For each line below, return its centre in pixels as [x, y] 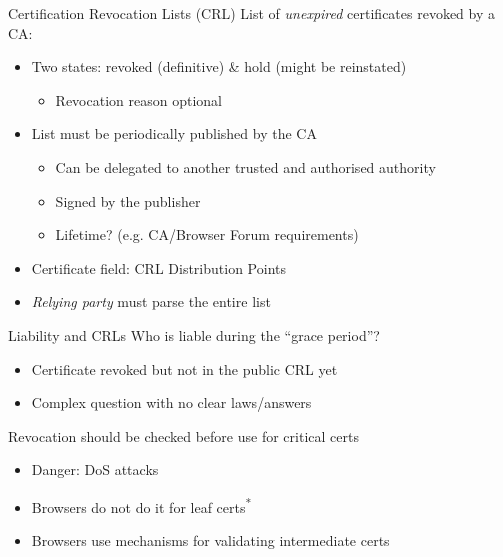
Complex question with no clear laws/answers [171, 402]
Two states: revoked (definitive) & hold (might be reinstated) [219, 66]
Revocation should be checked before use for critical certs [183, 435]
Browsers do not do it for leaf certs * [141, 505]
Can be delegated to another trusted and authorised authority [245, 166]
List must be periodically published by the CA [174, 133]
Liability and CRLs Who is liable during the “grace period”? [194, 334]
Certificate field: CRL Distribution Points [158, 267]
